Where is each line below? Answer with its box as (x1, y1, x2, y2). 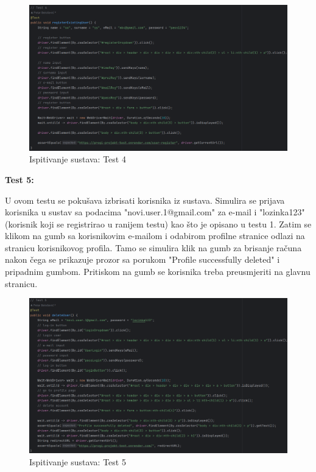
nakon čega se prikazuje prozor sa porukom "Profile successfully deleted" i (5, 253, 280, 266)
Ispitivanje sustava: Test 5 (29, 455, 126, 468)
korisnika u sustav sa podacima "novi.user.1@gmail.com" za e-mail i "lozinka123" (5, 206, 305, 218)
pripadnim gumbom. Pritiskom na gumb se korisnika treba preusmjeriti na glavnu (5, 265, 311, 278)
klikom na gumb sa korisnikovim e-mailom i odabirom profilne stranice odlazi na (5, 229, 305, 242)
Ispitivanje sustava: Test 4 (29, 153, 126, 165)
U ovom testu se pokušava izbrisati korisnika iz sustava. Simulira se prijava (5, 193, 285, 206)
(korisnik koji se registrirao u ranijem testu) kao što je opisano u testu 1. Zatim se (5, 217, 312, 230)
